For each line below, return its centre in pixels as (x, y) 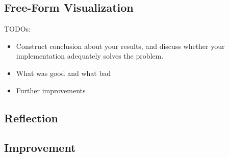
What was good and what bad (63, 73)
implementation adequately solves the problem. (90, 56)
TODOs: (17, 29)
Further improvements (51, 90)
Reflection (31, 117)
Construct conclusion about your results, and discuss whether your (120, 46)
